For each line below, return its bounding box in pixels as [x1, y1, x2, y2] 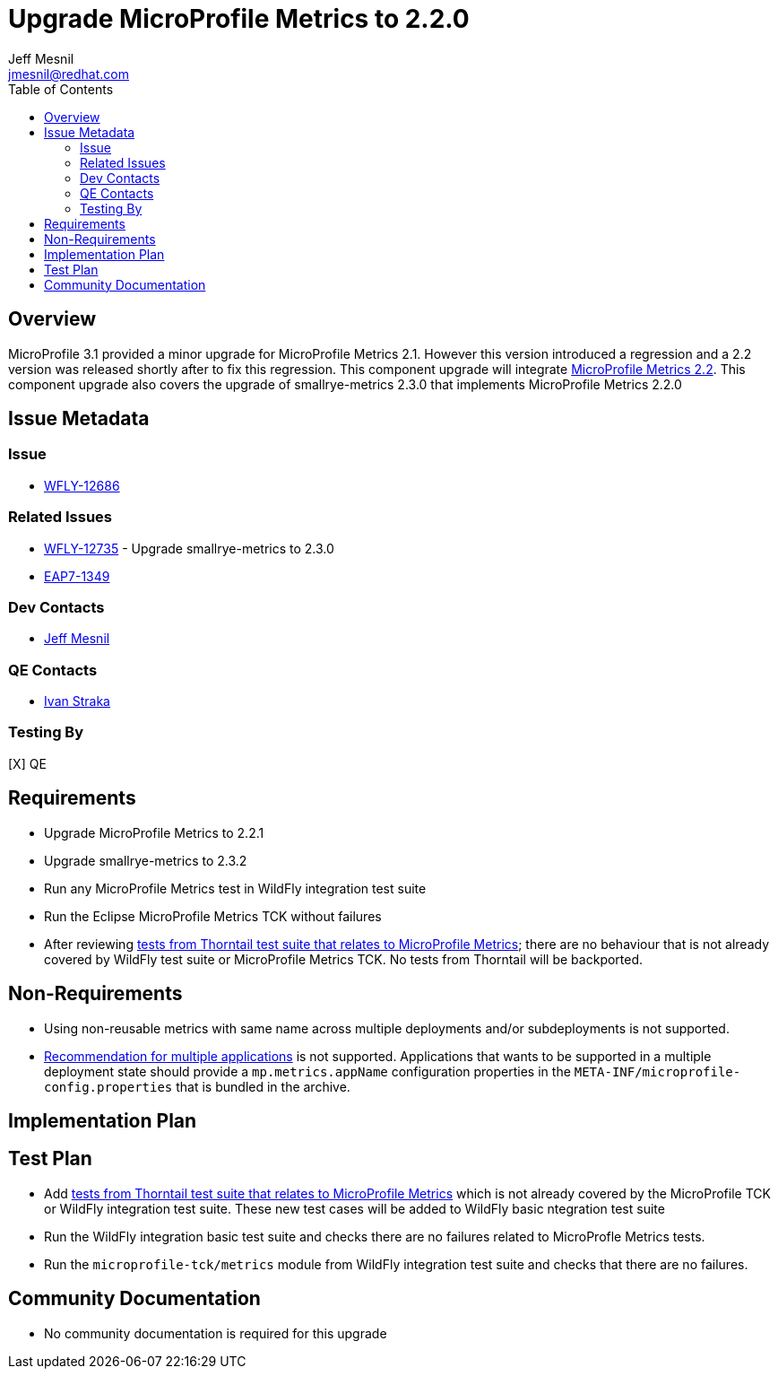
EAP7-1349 [44, 568, 110, 584]
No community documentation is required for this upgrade [44, 1325, 387, 1341]
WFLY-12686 [44, 477, 120, 493]
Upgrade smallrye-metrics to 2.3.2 [44, 852, 247, 868]
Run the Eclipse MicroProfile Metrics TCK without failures [44, 908, 382, 924]
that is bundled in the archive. [176, 1078, 350, 1094]
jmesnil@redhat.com [8, 65, 129, 82]
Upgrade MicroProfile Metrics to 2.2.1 [44, 824, 264, 840]
